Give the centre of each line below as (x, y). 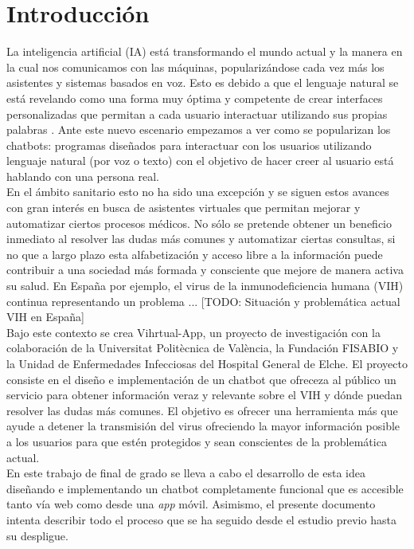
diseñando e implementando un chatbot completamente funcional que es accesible (205, 488)
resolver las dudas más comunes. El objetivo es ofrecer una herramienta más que (202, 410)
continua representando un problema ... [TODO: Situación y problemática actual (203, 301)
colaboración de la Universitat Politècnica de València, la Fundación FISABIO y (203, 348)
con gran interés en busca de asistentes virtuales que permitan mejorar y (184, 208)
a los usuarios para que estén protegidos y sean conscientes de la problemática (197, 441)
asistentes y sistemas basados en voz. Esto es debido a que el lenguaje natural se (203, 82)
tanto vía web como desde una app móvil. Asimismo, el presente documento (191, 504)
